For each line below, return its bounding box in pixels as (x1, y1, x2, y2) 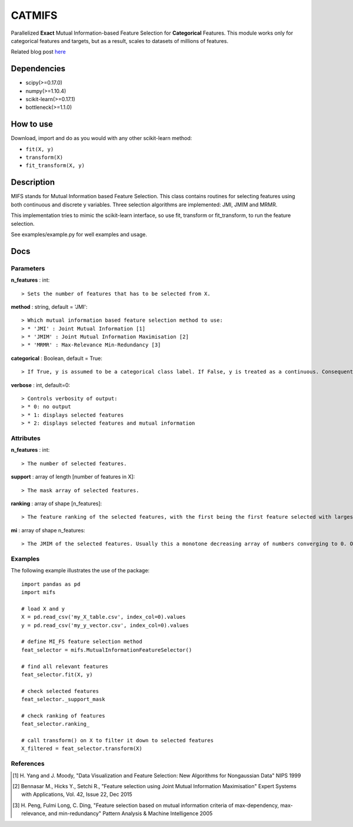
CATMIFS (11, 9, 58, 22)
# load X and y (21, 605, 65, 612)
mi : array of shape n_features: (11, 526, 85, 533)
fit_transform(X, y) (25, 162, 85, 169)
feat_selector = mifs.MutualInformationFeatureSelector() (21, 646, 192, 653)
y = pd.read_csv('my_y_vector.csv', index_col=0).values (21, 622, 189, 629)
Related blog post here (11, 48, 66, 55)
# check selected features (21, 688, 99, 694)
